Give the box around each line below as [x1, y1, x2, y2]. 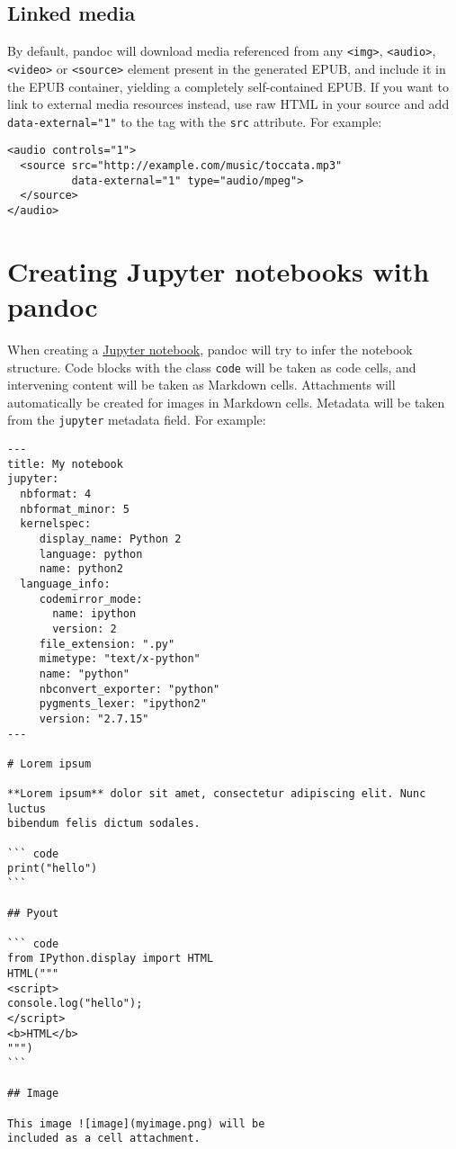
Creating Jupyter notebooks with [7, 252, 430, 289]
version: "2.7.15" [39, 712, 149, 725]
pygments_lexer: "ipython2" [39, 697, 207, 711]
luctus [7, 802, 46, 815]
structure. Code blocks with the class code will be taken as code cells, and [7, 357, 416, 376]
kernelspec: [20, 517, 92, 531]
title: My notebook [7, 457, 123, 471]
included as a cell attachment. [7, 1132, 201, 1145]
